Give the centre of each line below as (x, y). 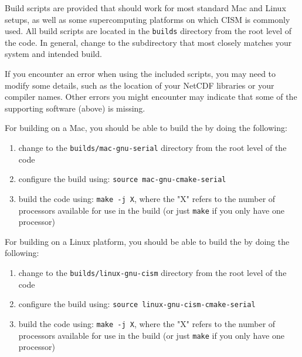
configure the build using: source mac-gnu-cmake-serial (122, 179)
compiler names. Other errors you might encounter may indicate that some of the (151, 97)
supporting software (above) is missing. (75, 108)
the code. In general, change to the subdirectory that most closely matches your (148, 42)
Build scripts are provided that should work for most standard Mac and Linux (145, 8)
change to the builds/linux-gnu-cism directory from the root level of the (152, 272)
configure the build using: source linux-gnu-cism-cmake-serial (137, 304)
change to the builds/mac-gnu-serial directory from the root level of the (152, 147)
